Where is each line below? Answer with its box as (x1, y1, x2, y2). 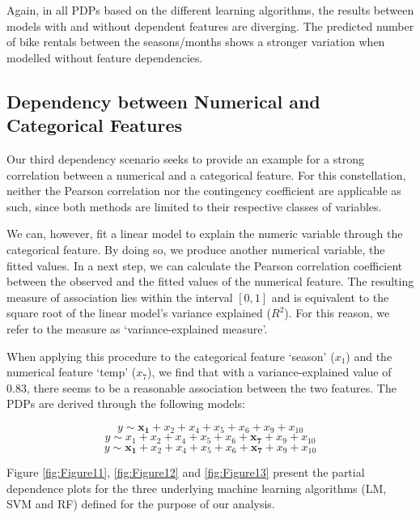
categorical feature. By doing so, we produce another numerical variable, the (6, 240, 385, 257)
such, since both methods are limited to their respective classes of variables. (6, 197, 382, 214)
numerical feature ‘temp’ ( (6, 363, 137, 380)
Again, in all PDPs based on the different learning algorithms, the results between (6, 2, 414, 18)
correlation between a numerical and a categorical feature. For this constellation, (6, 166, 406, 183)
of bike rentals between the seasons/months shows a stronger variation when (6, 33, 385, 50)
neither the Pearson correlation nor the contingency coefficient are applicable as (6, 182, 401, 199)
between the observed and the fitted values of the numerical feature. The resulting (6, 273, 414, 290)
